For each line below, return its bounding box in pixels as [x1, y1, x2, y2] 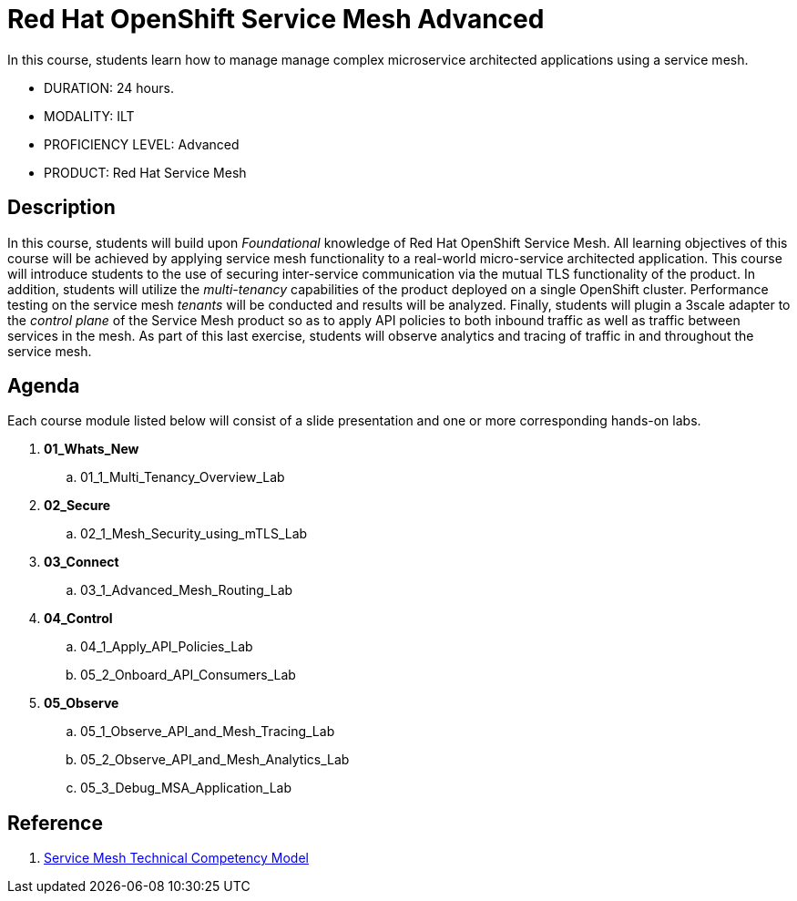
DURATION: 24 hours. [44, 79, 174, 96]
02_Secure [44, 497, 111, 514]
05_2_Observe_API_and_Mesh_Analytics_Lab [80, 752, 350, 768]
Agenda [7, 374, 80, 398]
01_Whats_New [44, 441, 139, 457]
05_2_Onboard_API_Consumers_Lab [80, 667, 296, 683]
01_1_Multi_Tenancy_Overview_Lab [80, 469, 285, 486]
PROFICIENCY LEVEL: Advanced [44, 136, 240, 152]
